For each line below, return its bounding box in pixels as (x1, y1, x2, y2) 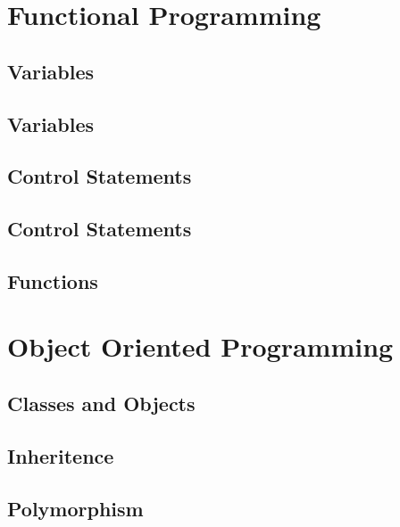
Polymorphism (7, 494, 144, 522)
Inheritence (7, 441, 114, 469)
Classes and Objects (7, 390, 196, 417)
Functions (7, 267, 98, 294)
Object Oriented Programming (7, 328, 394, 365)
